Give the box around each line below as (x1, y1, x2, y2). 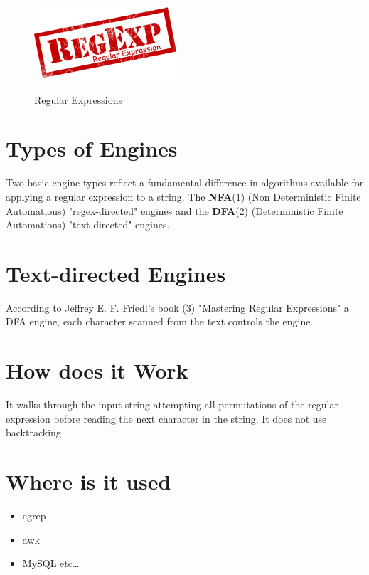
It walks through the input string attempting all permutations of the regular (6, 397, 338, 412)
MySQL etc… (22, 556, 80, 571)
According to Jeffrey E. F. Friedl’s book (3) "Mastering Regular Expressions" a (6, 300, 349, 315)
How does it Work (6, 356, 188, 385)
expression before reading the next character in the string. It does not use (6, 411, 327, 426)
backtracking (6, 425, 61, 440)
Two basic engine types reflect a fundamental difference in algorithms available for (6, 175, 364, 190)
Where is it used (6, 467, 171, 496)
